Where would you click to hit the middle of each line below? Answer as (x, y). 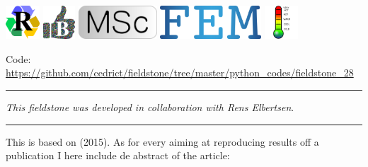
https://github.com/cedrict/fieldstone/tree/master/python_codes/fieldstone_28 (180, 73)
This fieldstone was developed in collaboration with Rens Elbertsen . (150, 107)
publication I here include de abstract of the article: (118, 155)
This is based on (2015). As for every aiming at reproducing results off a (162, 141)
